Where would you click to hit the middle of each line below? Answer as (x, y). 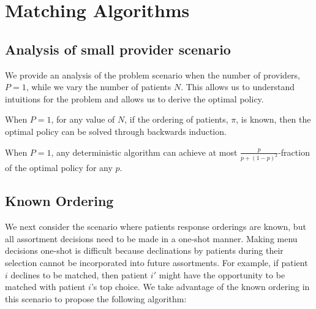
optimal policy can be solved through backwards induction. (116, 131)
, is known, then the (273, 119)
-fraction (294, 152)
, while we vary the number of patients (99, 87)
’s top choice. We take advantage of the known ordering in (200, 287)
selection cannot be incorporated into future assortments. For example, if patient (156, 262)
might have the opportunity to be (222, 274)
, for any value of (83, 119)
